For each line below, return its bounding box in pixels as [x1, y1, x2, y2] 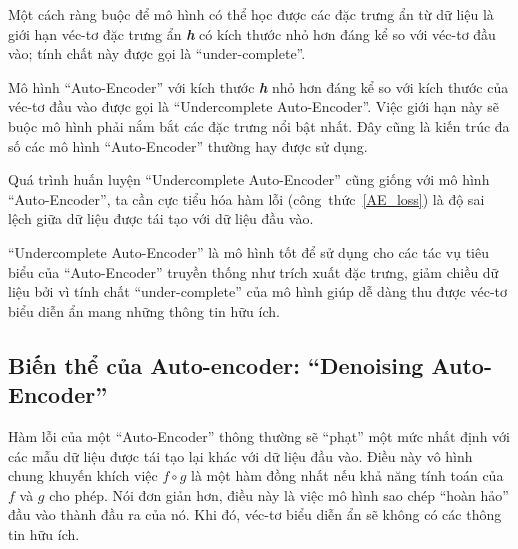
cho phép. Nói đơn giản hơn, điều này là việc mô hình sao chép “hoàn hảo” [49, 484, 509, 505]
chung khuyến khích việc [8, 465, 158, 486]
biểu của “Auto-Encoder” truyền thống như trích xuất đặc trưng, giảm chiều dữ [8, 261, 499, 282]
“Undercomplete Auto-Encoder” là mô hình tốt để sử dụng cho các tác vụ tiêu [8, 241, 489, 262]
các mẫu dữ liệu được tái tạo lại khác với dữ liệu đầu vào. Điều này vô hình [8, 445, 473, 466]
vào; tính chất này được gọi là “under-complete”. [8, 43, 306, 64]
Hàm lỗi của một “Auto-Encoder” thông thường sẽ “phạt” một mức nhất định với [8, 425, 510, 446]
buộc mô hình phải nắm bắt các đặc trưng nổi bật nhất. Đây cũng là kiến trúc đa [8, 115, 510, 136]
